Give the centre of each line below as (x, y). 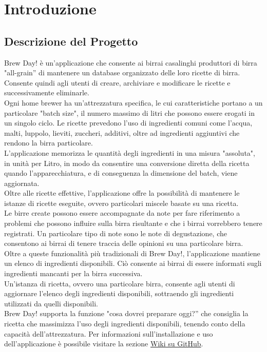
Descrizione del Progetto (71, 41)
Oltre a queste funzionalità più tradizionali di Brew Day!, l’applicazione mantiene (132, 253)
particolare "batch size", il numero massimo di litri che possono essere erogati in (129, 112)
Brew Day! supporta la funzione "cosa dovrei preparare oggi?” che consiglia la (126, 313)
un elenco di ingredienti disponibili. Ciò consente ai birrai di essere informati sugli (133, 263)
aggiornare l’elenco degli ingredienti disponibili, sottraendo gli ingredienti (119, 293)
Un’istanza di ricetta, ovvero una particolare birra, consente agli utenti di (120, 283)
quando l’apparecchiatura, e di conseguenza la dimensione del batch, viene (121, 173)
